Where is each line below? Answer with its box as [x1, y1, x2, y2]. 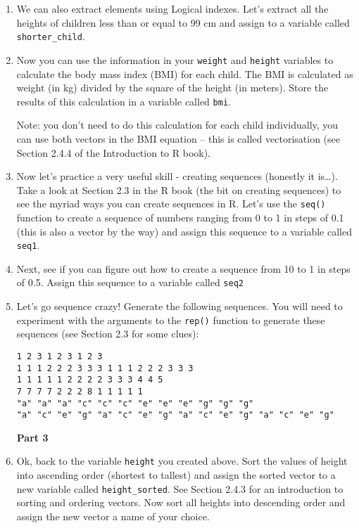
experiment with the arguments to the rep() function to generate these [16, 312, 325, 327]
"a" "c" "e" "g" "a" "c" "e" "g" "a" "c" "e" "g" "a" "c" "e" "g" [16, 410, 334, 420]
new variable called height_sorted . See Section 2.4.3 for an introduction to [16, 481, 344, 496]
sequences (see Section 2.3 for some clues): [16, 326, 199, 341]
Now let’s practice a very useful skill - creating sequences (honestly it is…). [16, 169, 338, 183]
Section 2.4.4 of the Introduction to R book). [16, 145, 211, 160]
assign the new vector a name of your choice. [16, 508, 210, 523]
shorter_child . [16, 29, 85, 44]
